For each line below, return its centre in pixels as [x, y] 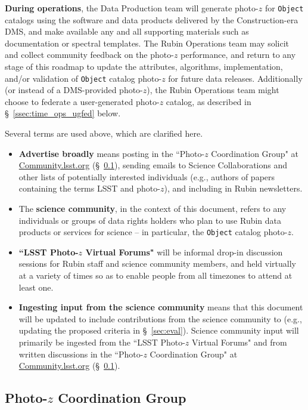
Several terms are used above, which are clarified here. [104, 133]
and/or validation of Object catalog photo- [83, 78]
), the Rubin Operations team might [213, 90]
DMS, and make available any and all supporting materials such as [127, 31]
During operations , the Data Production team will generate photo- [132, 8]
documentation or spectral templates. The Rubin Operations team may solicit [147, 43]
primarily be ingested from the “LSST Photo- [102, 342]
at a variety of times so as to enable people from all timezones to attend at [155, 275]
